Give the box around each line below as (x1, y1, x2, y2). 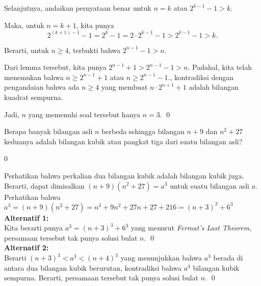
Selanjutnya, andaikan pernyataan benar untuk (4, 3, 151, 13)
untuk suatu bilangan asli (170, 180, 250, 191)
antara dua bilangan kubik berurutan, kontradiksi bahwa (4, 262, 181, 273)
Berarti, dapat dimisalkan (4, 180, 85, 191)
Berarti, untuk (4, 44, 49, 55)
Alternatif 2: (4, 242, 49, 253)
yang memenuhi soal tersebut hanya (28, 109, 141, 119)
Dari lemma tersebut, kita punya (4, 62, 107, 72)
